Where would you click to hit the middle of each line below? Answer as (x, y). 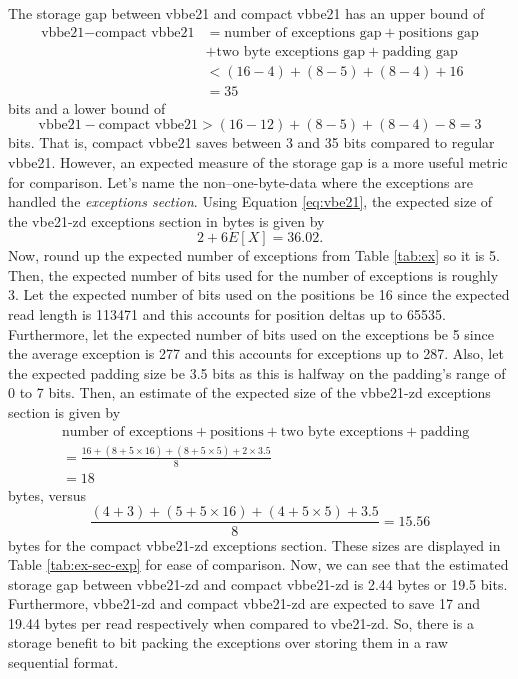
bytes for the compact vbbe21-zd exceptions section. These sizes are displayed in (254, 544)
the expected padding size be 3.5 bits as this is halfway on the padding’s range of (257, 372)
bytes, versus (47, 494)
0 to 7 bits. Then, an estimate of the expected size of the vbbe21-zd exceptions (249, 392)
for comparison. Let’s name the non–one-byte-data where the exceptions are (240, 181)
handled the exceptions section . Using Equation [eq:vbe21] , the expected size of (250, 201)
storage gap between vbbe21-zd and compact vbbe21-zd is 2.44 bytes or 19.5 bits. (258, 583)
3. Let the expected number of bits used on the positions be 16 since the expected (259, 294)
